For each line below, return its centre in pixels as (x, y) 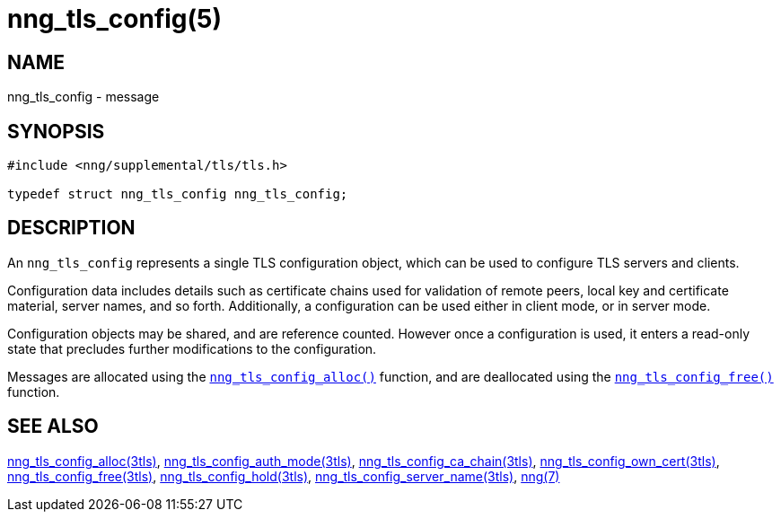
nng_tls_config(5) (115, 19)
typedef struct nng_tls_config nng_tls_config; (178, 194)
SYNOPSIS (56, 131)
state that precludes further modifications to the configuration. (192, 348)
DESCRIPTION (71, 228)
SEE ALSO (53, 427)
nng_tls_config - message (83, 97)
